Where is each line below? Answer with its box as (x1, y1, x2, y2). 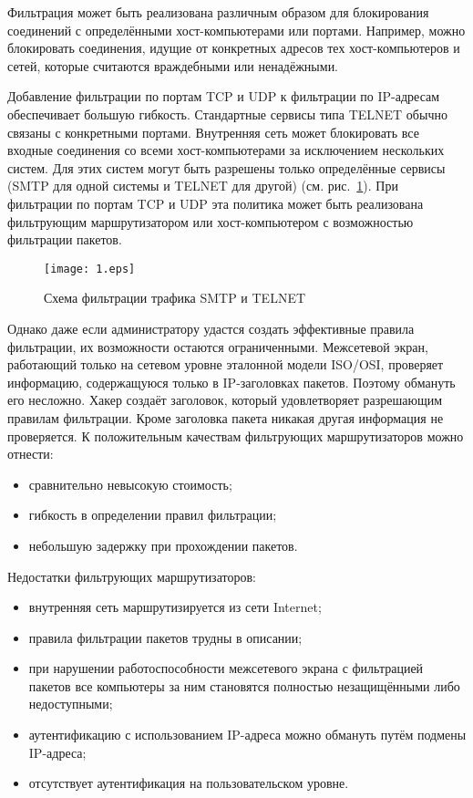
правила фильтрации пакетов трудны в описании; (28, 627, 303, 647)
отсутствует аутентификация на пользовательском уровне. (28, 773, 349, 793)
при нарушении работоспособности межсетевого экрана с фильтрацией (28, 658, 424, 678)
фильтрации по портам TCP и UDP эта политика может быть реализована (7, 193, 424, 212)
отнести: (7, 444, 54, 463)
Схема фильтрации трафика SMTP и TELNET (44, 288, 306, 307)
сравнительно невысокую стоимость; (28, 474, 232, 493)
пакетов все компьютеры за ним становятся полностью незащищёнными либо (28, 676, 460, 695)
